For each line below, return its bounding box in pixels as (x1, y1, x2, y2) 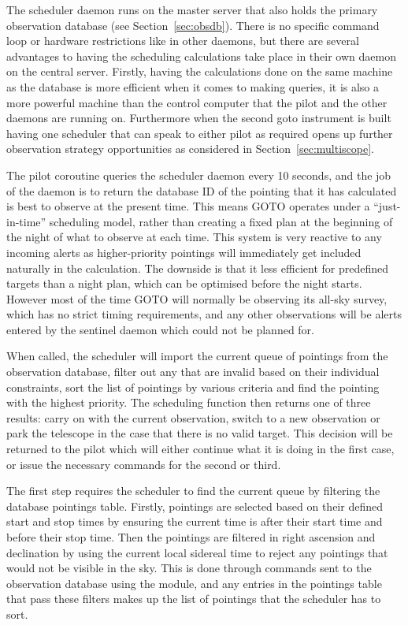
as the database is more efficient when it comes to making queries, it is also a (6, 78, 380, 95)
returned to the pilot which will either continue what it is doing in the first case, (6, 441, 395, 457)
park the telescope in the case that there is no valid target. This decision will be (6, 425, 393, 441)
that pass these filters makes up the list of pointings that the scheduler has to (6, 590, 381, 607)
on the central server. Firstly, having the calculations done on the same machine (6, 63, 393, 80)
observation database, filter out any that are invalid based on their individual (6, 363, 380, 380)
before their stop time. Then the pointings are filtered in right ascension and (6, 529, 376, 545)
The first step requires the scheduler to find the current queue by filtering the (6, 482, 380, 499)
